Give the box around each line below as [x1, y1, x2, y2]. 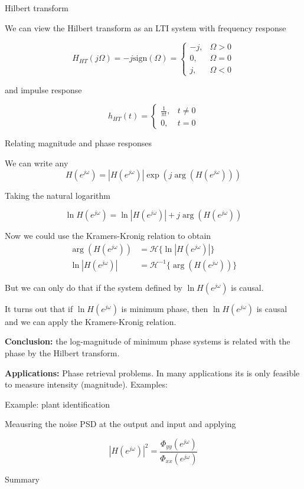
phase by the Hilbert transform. [5, 347, 120, 359]
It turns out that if [5, 302, 73, 314]
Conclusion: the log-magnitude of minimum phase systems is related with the [5, 335, 290, 347]
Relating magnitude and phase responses [5, 137, 152, 149]
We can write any [5, 156, 68, 169]
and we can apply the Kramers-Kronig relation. [5, 315, 176, 327]
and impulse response [5, 83, 82, 96]
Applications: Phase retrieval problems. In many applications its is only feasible [5, 366, 300, 379]
